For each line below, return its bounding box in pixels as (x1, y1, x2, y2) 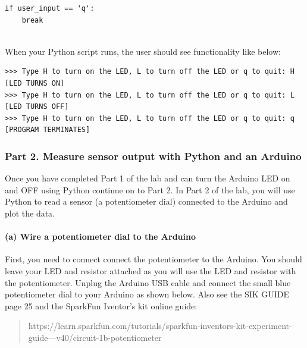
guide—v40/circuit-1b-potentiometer (28, 331, 162, 343)
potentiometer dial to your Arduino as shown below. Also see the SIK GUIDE (5, 288, 290, 300)
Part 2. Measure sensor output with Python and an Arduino (5, 148, 302, 163)
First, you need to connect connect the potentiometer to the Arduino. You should (5, 253, 302, 265)
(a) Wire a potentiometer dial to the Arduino (5, 230, 196, 243)
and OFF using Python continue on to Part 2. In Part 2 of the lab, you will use (5, 183, 295, 196)
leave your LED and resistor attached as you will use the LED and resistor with (5, 264, 296, 277)
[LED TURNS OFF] (5, 102, 69, 111)
